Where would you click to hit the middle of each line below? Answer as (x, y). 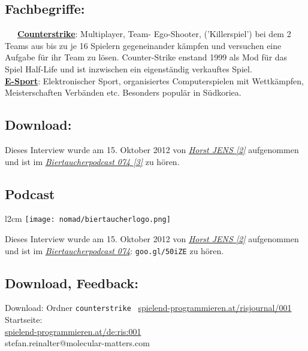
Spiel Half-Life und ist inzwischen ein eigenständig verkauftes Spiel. (129, 68)
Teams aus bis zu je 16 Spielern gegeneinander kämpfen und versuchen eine (143, 45)
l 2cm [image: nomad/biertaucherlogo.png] (88, 219)
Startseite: (24, 320)
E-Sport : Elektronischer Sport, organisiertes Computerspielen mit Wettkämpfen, (154, 80)
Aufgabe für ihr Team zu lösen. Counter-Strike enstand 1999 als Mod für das (146, 57)
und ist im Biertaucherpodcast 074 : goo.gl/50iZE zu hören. (114, 250)
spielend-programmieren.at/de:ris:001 (73, 331)
